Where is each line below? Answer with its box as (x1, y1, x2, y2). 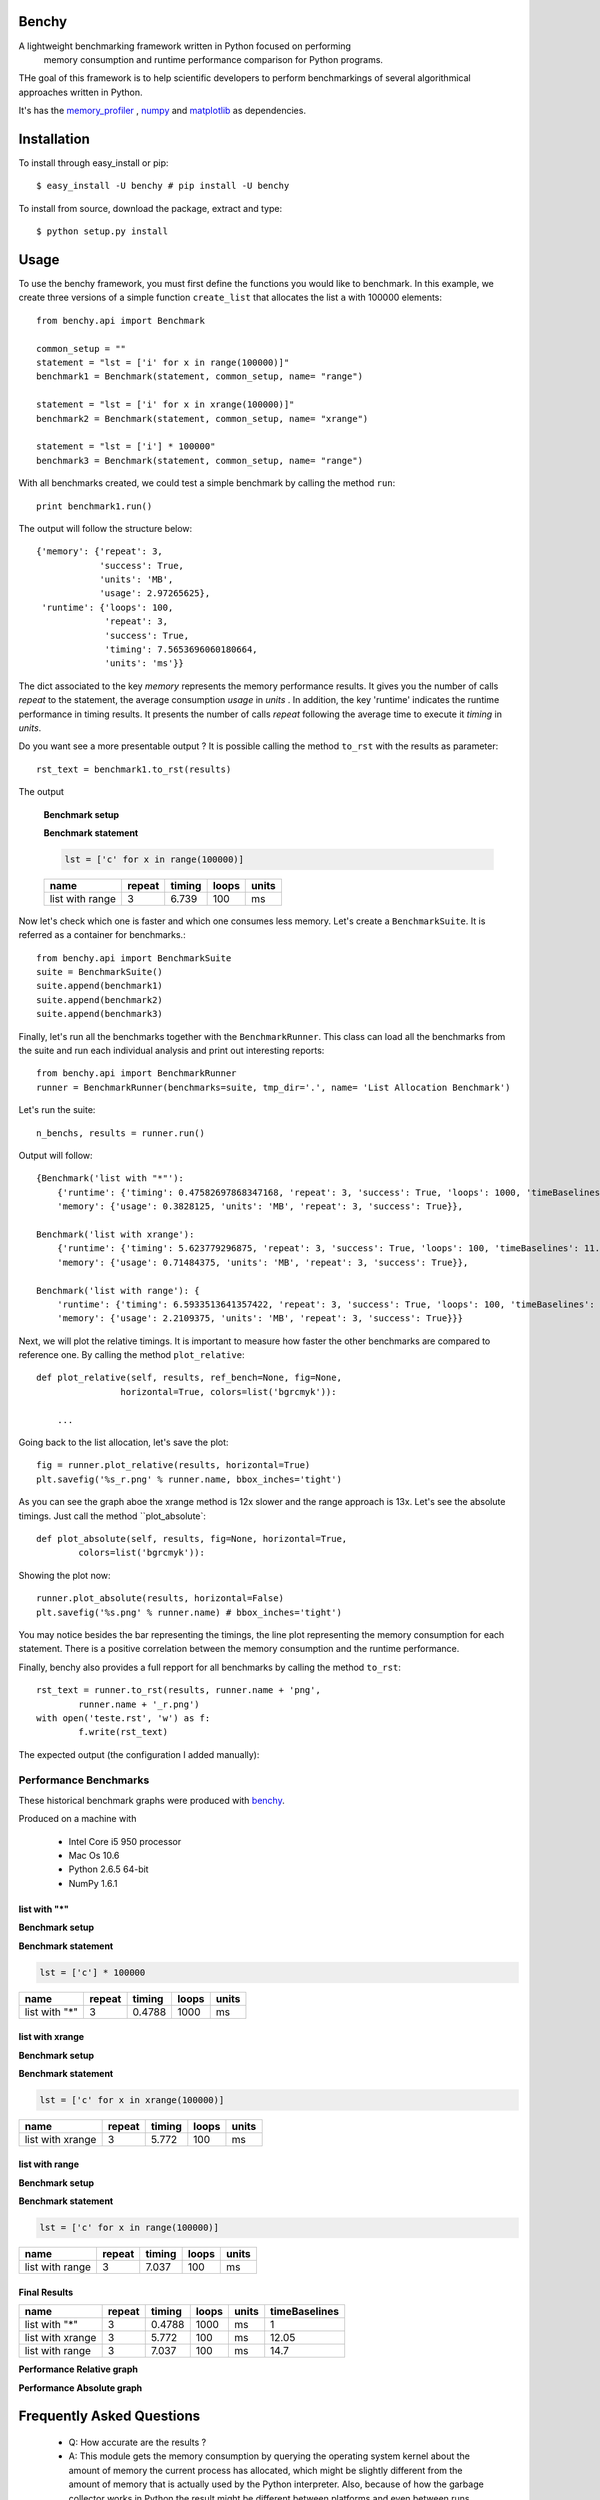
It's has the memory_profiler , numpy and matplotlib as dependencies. (18, 105, 307, 117)
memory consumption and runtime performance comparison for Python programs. (43, 53, 384, 65)
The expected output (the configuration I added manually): (18, 1748, 260, 1760)
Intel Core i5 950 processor (68, 1835, 182, 1847)
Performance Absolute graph (18, 2381, 143, 2394)
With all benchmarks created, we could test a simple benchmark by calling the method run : (18, 477, 396, 489)
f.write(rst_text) (78, 1726, 169, 1738)
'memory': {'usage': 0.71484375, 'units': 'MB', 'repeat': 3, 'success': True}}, (56, 1256, 469, 1268)
